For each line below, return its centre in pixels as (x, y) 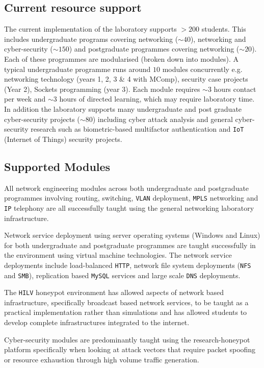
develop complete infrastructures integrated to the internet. (97, 322)
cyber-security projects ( (42, 119)
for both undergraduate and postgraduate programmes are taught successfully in (130, 245)
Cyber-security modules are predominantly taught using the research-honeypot (127, 339)
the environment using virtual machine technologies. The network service (118, 255)
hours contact (235, 89)
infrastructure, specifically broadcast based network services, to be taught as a (126, 302)
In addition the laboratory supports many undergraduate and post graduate (123, 108)
